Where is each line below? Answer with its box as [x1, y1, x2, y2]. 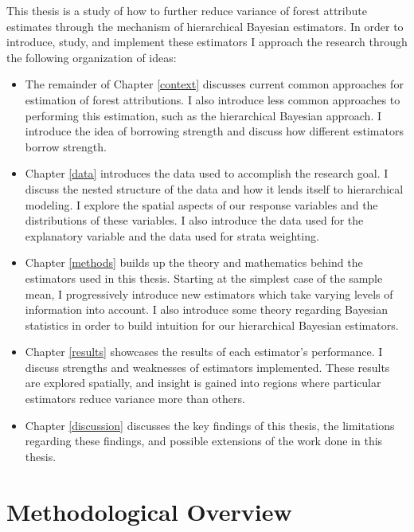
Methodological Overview [6, 495, 292, 527]
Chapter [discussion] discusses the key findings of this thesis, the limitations [25, 417, 395, 433]
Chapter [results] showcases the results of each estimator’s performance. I [25, 343, 383, 360]
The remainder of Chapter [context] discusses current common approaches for [25, 76, 404, 92]
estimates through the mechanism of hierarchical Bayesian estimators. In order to [6, 18, 404, 34]
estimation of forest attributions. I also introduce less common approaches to [25, 91, 400, 108]
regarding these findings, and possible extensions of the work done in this [25, 432, 383, 449]
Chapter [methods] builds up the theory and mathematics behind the [25, 254, 363, 271]
